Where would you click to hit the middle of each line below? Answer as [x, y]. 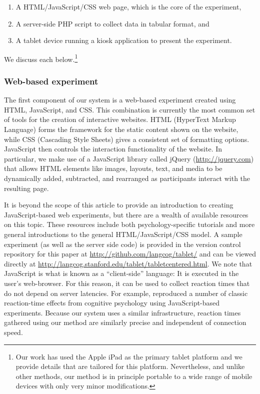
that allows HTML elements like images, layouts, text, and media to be [113, 168]
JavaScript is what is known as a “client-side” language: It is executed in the [121, 273]
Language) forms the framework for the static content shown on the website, [121, 129]
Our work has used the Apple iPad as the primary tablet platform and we [129, 356]
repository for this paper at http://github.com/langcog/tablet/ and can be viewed [130, 254]
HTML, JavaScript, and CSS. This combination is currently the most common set [130, 109]
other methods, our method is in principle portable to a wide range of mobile [134, 376]
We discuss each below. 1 [41, 58]
